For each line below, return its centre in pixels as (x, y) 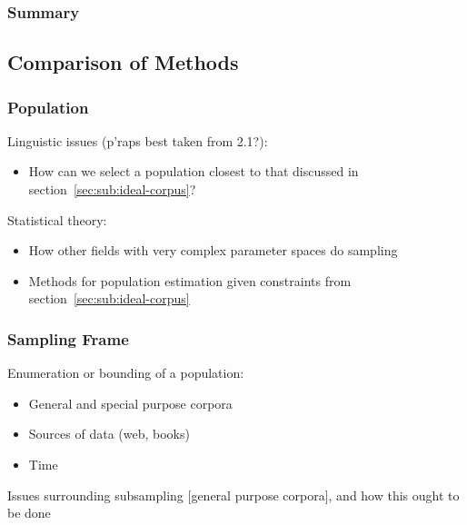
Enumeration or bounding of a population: (126, 373)
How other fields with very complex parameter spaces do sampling (213, 250)
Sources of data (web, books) (109, 434)
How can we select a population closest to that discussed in (194, 171)
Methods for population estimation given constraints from (190, 280)
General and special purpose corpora (130, 403)
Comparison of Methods (123, 62)
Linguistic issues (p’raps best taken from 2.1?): (138, 140)
